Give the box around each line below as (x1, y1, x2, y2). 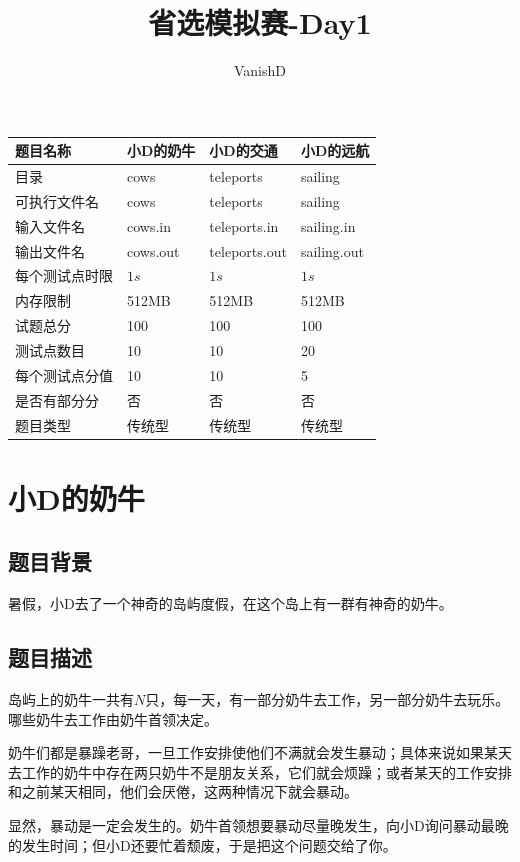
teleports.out (209, 240, 287, 261)
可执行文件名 (15, 190, 99, 211)
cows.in (127, 215, 172, 236)
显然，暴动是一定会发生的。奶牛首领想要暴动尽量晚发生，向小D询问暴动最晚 (8, 814, 509, 835)
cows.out (127, 240, 180, 261)
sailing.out (300, 240, 364, 261)
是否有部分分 (15, 389, 99, 410)
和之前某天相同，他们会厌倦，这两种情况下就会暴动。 (8, 781, 358, 802)
